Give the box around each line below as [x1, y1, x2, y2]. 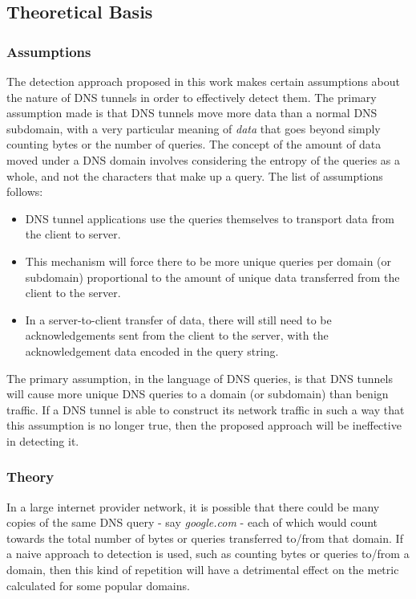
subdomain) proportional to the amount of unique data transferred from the [25, 268, 400, 285]
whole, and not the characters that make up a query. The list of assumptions [6, 167, 383, 184]
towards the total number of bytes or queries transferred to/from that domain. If [6, 529, 403, 546]
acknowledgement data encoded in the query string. [25, 342, 279, 359]
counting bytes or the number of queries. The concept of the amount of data [6, 136, 382, 153]
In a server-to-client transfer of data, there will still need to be [25, 311, 332, 328]
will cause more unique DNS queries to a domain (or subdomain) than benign [6, 385, 389, 402]
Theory [6, 467, 55, 487]
